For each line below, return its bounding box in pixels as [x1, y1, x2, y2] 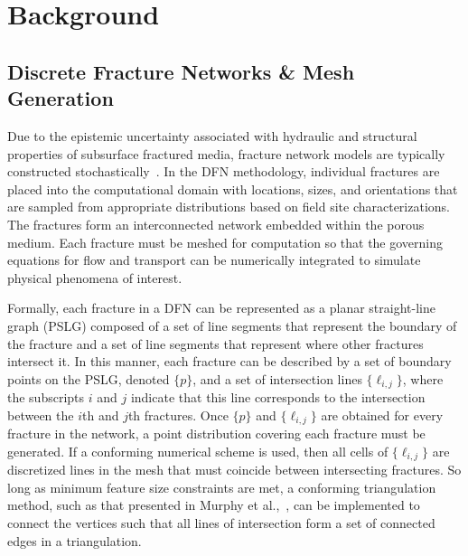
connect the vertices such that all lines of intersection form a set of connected [7, 514, 435, 532]
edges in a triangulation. [7, 531, 142, 550]
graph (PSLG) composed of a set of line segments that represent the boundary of [7, 316, 457, 335]
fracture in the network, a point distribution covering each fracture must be [7, 424, 426, 443]
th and [82, 405, 119, 424]
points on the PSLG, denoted [7, 369, 170, 388]
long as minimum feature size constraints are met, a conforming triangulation [7, 477, 436, 496]
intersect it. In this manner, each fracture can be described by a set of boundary [7, 352, 452, 371]
